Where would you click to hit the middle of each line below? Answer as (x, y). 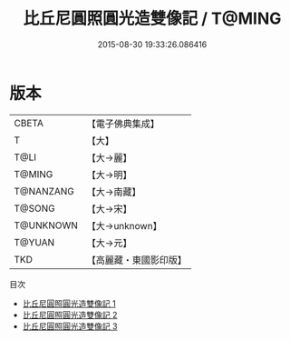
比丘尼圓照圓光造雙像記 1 (69, 303)
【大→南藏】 (114, 192)
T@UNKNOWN (46, 225)
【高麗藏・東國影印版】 (137, 260)
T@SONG (35, 208)
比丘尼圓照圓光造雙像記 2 (70, 315)
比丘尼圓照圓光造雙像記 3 (70, 326)
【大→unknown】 (124, 225)
